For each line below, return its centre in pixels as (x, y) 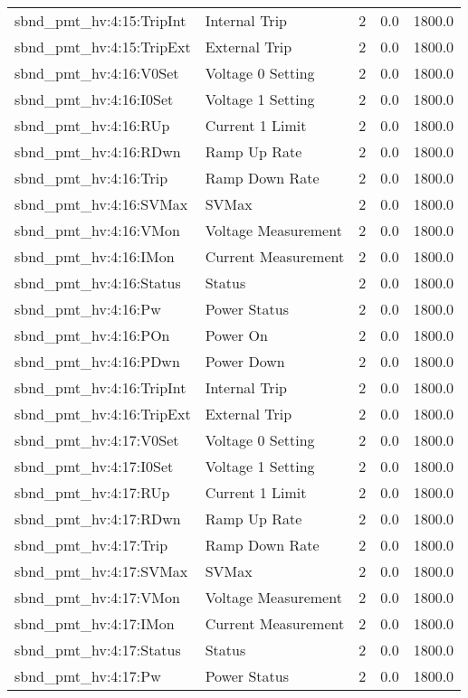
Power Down (245, 361)
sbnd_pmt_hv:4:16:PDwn (97, 361)
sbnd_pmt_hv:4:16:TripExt (103, 414)
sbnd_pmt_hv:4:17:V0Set (97, 440)
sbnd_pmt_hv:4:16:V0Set (97, 73)
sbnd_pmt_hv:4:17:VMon (97, 597)
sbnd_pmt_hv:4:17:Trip (91, 545)
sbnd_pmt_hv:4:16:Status (98, 283)
